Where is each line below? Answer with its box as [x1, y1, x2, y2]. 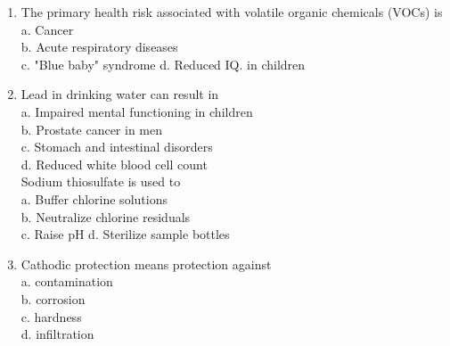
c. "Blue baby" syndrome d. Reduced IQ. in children [20, 54, 306, 73]
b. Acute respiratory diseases [20, 37, 178, 56]
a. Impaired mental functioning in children [20, 102, 253, 120]
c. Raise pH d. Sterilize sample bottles [20, 225, 230, 243]
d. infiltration [20, 325, 94, 343]
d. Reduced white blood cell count [20, 154, 208, 173]
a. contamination [20, 272, 113, 291]
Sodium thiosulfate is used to [20, 172, 181, 191]
